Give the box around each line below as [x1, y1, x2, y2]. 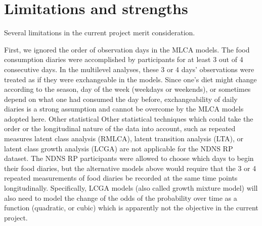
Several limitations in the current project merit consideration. [4, 27, 195, 38]
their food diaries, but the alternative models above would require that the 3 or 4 [4, 162, 256, 173]
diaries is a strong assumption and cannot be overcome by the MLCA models [4, 103, 244, 114]
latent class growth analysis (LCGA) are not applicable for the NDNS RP [4, 143, 233, 153]
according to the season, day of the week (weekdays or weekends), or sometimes [4, 84, 251, 94]
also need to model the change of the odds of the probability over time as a [4, 192, 237, 203]
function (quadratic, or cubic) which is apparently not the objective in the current [4, 202, 258, 213]
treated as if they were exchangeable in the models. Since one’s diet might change [4, 74, 257, 84]
